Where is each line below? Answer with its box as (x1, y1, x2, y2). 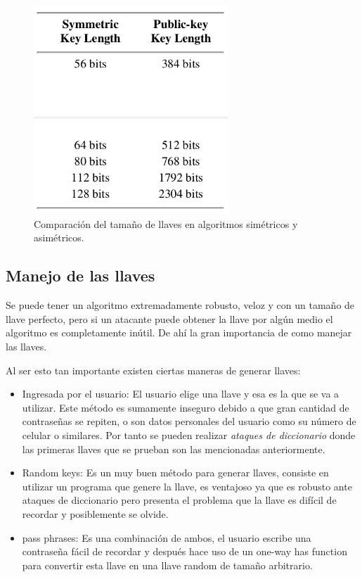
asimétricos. (34, 230, 84, 245)
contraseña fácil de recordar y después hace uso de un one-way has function (22, 544, 347, 559)
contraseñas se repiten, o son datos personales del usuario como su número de (22, 414, 356, 429)
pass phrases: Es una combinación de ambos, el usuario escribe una (22, 530, 311, 545)
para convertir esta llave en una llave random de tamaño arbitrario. (22, 557, 313, 572)
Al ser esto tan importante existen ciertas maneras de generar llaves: (6, 362, 301, 377)
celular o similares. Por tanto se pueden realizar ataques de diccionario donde (22, 427, 356, 442)
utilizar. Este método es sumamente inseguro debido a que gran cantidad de (22, 400, 349, 414)
